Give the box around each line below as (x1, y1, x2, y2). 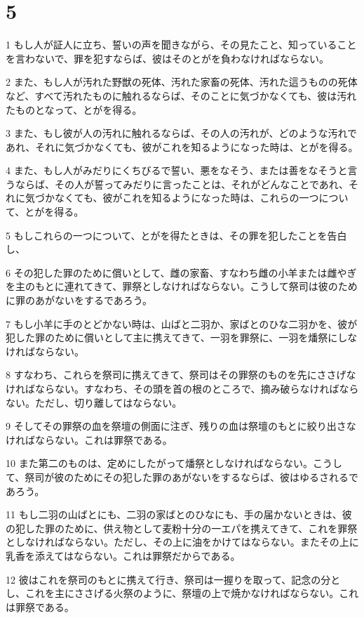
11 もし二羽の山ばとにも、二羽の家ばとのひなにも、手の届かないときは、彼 (6, 507, 352, 522)
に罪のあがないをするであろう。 (6, 293, 153, 308)
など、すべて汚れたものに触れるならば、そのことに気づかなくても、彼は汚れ (6, 88, 357, 103)
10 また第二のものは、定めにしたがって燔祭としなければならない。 (6, 456, 313, 471)
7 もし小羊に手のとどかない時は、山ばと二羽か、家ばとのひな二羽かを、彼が (6, 316, 358, 331)
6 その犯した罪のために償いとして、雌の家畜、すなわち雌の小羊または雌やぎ (6, 265, 357, 280)
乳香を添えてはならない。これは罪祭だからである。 (6, 548, 241, 563)
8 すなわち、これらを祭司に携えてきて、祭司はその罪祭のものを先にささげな (6, 367, 356, 382)
